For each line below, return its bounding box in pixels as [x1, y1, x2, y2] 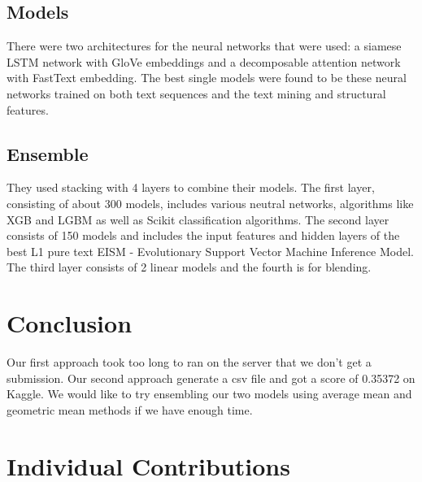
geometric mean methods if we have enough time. [7, 401, 253, 418]
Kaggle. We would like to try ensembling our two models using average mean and [7, 385, 412, 402]
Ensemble [7, 141, 89, 166]
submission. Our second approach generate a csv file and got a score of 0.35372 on [7, 369, 415, 386]
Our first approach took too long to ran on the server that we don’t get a [7, 354, 372, 371]
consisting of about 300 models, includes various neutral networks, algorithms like [7, 194, 414, 211]
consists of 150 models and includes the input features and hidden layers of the [7, 227, 400, 244]
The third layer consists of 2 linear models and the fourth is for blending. [7, 258, 372, 276]
